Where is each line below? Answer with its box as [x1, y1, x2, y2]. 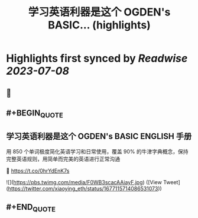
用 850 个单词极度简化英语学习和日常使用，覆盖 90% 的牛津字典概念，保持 [6, 148, 189, 155]
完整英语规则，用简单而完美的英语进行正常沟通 [6, 155, 120, 162]
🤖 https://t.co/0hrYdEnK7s [6, 167, 70, 174]
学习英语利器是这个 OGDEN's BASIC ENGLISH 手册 [6, 131, 192, 141]
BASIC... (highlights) [48, 18, 151, 32]
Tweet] [163, 178, 180, 185]
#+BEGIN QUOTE [6, 108, 63, 120]
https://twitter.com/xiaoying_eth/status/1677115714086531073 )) [8, 185, 163, 192]
